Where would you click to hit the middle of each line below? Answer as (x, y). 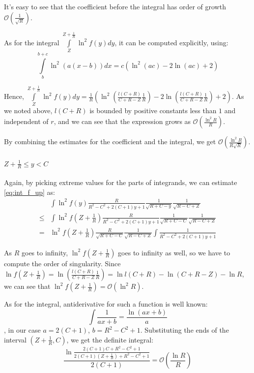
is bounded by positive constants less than (153, 110)
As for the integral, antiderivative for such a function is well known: (106, 304)
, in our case (22, 330)
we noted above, (28, 110)
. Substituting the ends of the (184, 330)
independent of (26, 121)
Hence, (14, 96)
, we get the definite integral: (110, 339)
